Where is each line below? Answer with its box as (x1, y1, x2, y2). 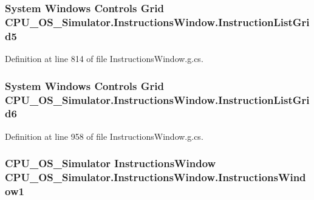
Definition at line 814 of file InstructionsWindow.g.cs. (5, 52, 203, 65)
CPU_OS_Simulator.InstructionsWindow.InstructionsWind (5, 170, 306, 185)
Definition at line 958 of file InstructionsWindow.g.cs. (5, 129, 203, 142)
